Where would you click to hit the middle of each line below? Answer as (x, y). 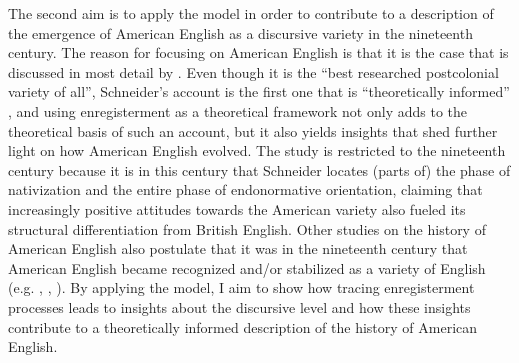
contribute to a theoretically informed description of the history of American (243, 326)
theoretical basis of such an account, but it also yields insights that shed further (253, 130)
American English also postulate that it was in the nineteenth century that (238, 248)
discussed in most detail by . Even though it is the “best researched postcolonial (253, 71)
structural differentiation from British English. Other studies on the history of (247, 228)
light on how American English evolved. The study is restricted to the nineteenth (257, 150)
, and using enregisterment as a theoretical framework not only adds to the (237, 110)
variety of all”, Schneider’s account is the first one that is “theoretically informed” (259, 91)
